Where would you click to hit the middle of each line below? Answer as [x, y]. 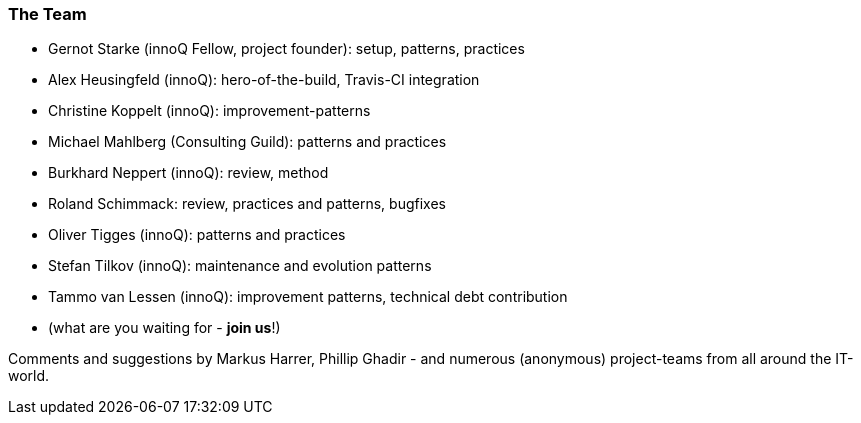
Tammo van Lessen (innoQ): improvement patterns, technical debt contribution [308, 297]
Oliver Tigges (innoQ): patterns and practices [197, 235]
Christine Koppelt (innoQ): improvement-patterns [209, 111]
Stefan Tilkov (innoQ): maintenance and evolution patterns [240, 266]
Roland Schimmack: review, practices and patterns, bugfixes [247, 204]
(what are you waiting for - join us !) [164, 328]
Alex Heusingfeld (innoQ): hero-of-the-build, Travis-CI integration [264, 80]
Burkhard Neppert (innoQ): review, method [188, 173]
